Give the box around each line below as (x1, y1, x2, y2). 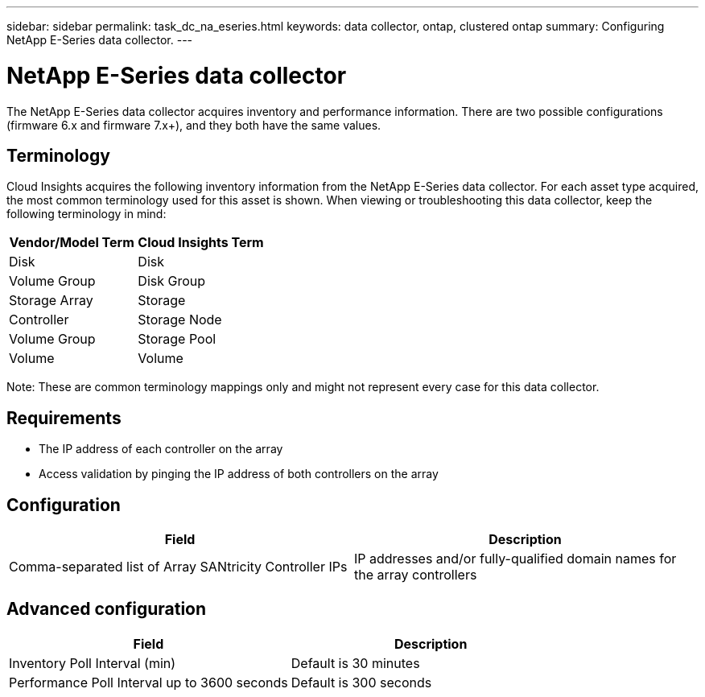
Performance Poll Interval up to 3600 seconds (9, 674, 288, 691)
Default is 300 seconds (291, 674, 432, 691)
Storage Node (138, 311, 222, 328)
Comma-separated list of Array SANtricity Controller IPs (9, 559, 348, 575)
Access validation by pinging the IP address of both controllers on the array (39, 467, 439, 481)
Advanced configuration (6, 599, 207, 620)
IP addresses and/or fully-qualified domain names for (354, 551, 677, 567)
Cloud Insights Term (138, 234, 264, 251)
